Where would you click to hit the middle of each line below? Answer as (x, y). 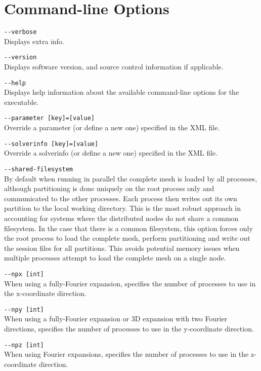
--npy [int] (24, 309)
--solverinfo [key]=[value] (51, 144)
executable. (21, 102)
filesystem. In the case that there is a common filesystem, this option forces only (128, 228)
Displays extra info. (34, 41)
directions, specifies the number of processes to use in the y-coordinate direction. (129, 329)
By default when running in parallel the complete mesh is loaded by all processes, (131, 178)
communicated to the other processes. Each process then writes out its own (121, 198)
